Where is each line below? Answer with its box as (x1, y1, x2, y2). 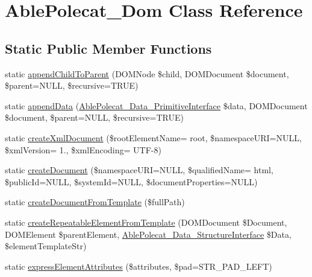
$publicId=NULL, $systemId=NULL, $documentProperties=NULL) (5, 175, 258, 188)
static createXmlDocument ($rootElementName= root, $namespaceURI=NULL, (5, 131, 302, 144)
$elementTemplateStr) (5, 240, 87, 252)
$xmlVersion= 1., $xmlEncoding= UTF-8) (5, 143, 161, 156)
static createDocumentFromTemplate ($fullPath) (5, 196, 185, 208)
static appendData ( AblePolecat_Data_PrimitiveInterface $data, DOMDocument (5, 99, 308, 112)
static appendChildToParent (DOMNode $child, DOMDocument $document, (5, 67, 289, 80)
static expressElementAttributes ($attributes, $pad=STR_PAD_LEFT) (5, 259, 272, 272)
